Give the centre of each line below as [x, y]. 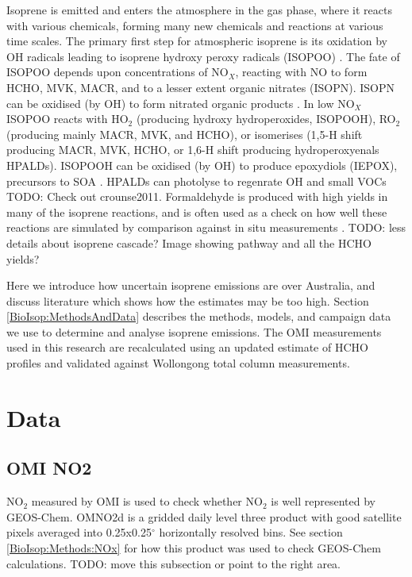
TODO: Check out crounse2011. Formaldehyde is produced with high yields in [197, 196]
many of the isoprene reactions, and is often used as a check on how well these [197, 212]
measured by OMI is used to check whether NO [147, 501]
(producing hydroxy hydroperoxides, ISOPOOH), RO [266, 119]
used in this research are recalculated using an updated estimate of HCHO [187, 347]
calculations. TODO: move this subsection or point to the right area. [174, 563]
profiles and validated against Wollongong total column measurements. [178, 363]
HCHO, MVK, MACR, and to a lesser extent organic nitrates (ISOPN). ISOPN [200, 87]
